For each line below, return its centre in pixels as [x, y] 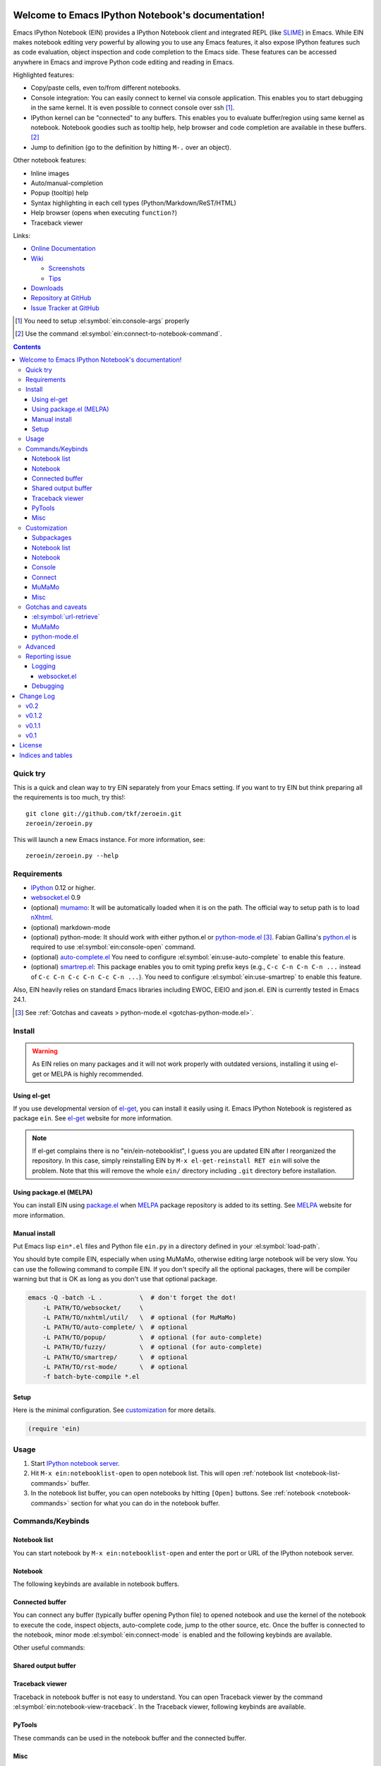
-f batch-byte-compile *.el [91, 1377]
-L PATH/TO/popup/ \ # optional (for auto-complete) [152, 1337]
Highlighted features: [43, 75]
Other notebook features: [50, 160]
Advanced [41, 646]
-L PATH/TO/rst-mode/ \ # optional [115, 1367]
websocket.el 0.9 [56, 898]
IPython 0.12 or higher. [63, 888]
